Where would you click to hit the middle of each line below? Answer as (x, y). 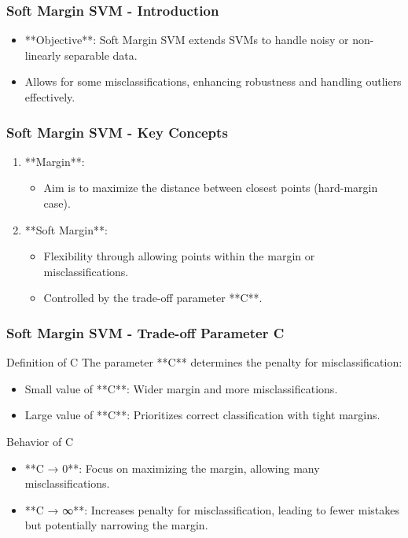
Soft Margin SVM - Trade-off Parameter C (145, 332)
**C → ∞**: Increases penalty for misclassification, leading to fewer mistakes (212, 509)
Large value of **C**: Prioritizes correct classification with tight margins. (202, 415)
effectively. (50, 97)
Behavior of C (40, 441)
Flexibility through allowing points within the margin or (179, 256)
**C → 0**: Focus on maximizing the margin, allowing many (172, 468)
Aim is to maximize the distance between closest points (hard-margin (211, 188)
